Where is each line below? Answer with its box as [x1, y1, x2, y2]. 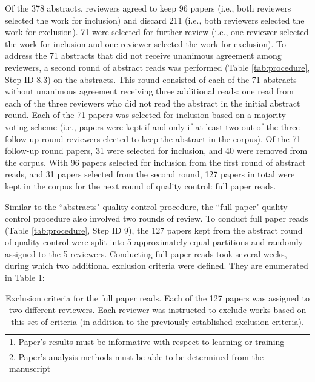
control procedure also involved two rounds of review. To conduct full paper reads [5, 212, 308, 225]
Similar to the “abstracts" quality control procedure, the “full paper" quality [5, 200, 288, 212]
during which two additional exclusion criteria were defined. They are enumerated [5, 259, 308, 272]
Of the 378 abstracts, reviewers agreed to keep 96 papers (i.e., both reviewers [5, 2, 291, 14]
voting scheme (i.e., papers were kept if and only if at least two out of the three [5, 120, 300, 133]
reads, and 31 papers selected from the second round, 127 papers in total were [5, 168, 295, 180]
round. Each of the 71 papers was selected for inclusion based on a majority [5, 108, 286, 121]
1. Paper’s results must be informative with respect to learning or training [9, 335, 285, 347]
